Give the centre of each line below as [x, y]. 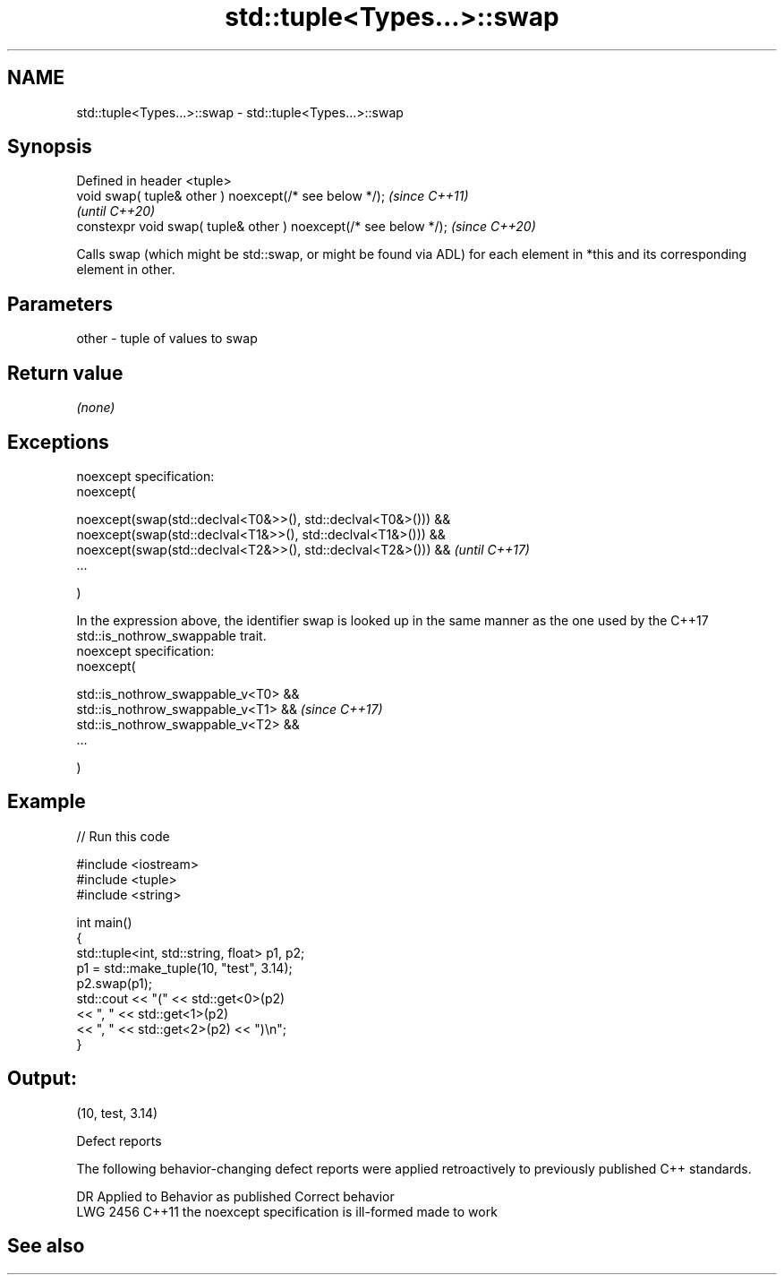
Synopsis [50, 147]
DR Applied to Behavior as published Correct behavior [235, 1196]
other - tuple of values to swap [167, 339]
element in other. [126, 270]
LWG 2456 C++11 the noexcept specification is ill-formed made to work [287, 1211]
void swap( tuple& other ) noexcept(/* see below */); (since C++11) [273, 196]
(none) [96, 408]
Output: [42, 1079]
